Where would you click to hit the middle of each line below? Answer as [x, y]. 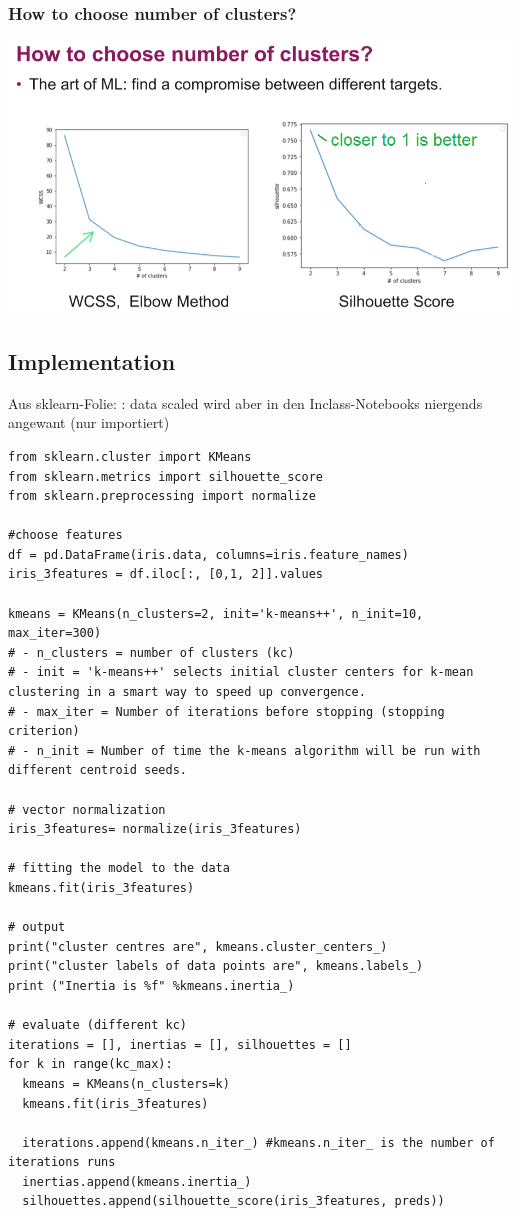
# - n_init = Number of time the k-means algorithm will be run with [244, 750]
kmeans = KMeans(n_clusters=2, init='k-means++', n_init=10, [216, 613]
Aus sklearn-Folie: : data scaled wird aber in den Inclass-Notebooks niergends [245, 402]
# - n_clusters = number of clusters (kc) [151, 652]
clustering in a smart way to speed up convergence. [187, 692]
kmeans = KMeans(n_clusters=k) [126, 1083]
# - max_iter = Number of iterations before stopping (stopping [226, 711]
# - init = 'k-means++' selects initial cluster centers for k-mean [241, 672]
